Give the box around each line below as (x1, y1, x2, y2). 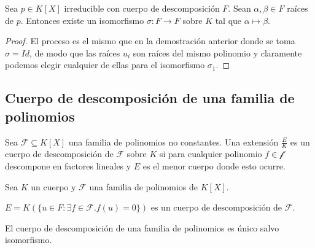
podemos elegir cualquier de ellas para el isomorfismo (5, 58, 205, 71)
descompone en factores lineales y (5, 159, 131, 172)
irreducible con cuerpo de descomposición (64, 2, 220, 14)
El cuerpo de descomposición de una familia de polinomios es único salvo (5, 221, 279, 234)
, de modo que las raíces (29, 46, 120, 59)
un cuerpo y (31, 180, 76, 193)
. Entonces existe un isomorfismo (20, 14, 144, 26)
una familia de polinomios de (89, 180, 198, 193)
